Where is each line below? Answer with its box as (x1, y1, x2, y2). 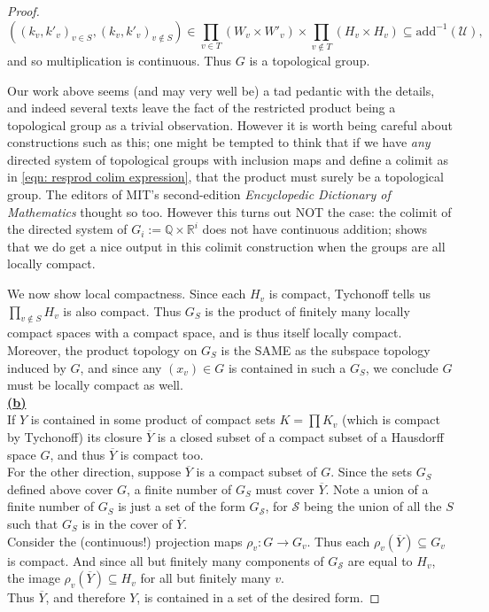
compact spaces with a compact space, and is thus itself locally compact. (7, 323, 402, 342)
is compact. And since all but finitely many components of (7, 551, 324, 569)
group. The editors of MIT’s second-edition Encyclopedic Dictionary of (7, 185, 391, 204)
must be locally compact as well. (7, 376, 183, 394)
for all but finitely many (140, 569, 271, 587)
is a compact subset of (196, 462, 317, 481)
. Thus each (307, 531, 370, 550)
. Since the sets (330, 462, 413, 481)
